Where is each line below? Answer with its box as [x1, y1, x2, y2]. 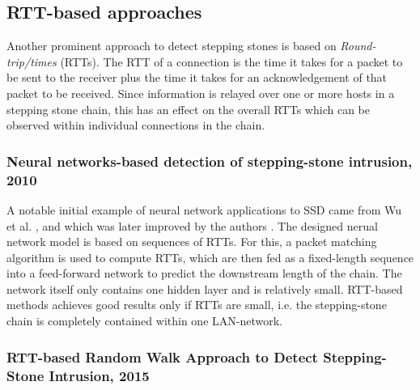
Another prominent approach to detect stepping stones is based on [6, 37, 337, 54]
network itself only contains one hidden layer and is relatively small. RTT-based [6, 280, 403, 297]
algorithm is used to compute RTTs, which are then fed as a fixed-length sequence [6, 248, 414, 265]
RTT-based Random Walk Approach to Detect [6, 346, 318, 367]
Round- [340, 37, 376, 54]
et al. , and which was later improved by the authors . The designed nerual [6, 217, 378, 234]
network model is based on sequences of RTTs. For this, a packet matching [6, 233, 377, 250]
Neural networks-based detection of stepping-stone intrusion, [6, 150, 413, 171]
